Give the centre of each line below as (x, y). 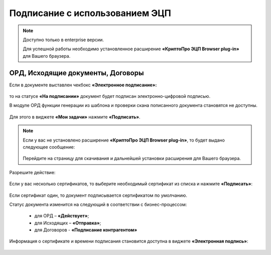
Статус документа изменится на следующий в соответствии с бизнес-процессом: (98, 204)
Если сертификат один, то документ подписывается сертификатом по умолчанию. (98, 195)
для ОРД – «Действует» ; (62, 216)
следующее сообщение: (49, 147)
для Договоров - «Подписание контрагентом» (86, 230)
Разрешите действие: (32, 172)
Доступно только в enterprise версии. (63, 40)
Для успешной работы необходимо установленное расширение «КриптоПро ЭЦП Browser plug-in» (131, 49)
